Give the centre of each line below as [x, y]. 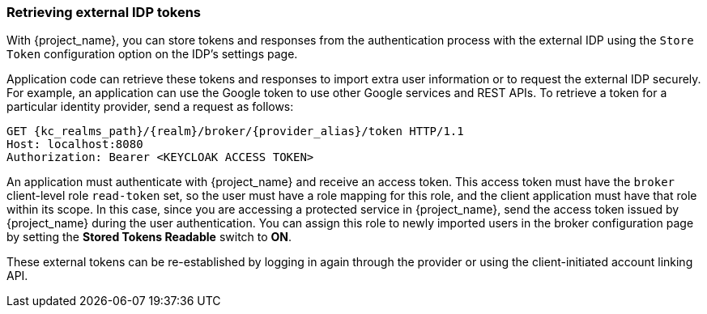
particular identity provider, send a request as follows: [150, 107]
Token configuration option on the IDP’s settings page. [152, 54]
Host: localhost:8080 [75, 144]
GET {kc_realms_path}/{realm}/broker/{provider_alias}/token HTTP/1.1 [235, 132]
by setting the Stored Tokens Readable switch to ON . [149, 237]
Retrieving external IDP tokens [104, 12]
